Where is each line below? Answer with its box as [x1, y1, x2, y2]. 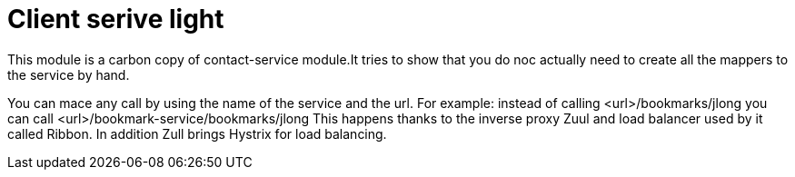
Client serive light [7, 4, 224, 34]
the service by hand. [7, 66, 130, 83]
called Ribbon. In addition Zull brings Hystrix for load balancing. [7, 125, 387, 142]
